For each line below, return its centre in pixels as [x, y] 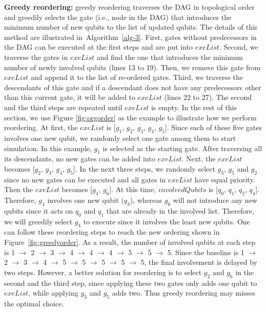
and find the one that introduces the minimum [170, 57]
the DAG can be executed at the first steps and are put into [99, 47]
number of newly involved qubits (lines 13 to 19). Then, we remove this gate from [132, 67]
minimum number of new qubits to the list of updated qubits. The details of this [131, 27]
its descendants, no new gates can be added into [80, 159]
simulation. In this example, [48, 148]
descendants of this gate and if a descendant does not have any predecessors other [133, 87]
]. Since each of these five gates [213, 127]
